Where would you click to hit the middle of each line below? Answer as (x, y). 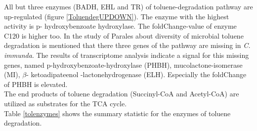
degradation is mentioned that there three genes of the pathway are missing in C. (127, 45)
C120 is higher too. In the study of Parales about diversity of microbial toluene (124, 35)
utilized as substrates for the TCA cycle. (65, 103)
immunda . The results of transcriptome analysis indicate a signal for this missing (127, 55)
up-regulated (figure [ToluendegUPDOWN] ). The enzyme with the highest (117, 16)
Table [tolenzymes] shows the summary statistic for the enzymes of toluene (117, 113)
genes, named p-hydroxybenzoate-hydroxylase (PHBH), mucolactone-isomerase (123, 65)
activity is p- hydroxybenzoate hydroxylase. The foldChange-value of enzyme (120, 26)
